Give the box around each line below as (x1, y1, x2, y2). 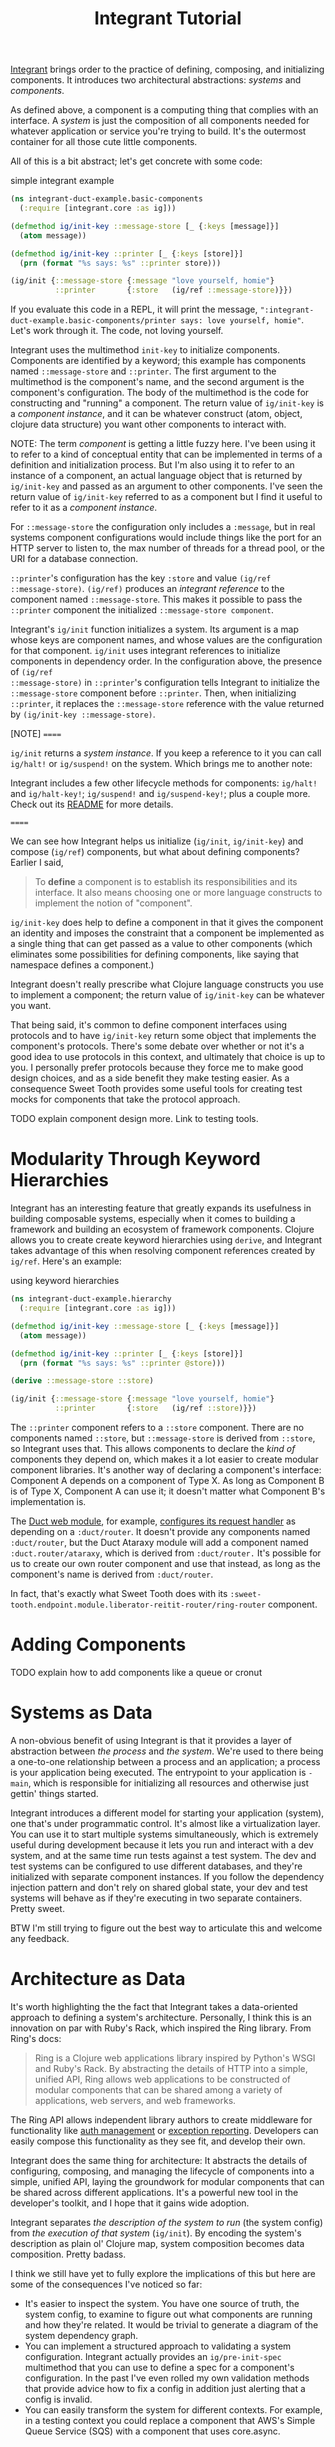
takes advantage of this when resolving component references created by (10, 1245, 316, 1257)
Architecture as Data (10, 1968, 186, 1991)
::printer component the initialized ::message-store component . (10, 604, 275, 616)
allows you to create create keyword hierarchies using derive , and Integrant (10, 1234, 323, 1246)
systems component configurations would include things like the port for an (10, 532, 322, 544)
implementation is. (10, 1496, 87, 1507)
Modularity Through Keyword (10, 1148, 261, 1171)
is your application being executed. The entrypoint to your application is (10, 1766, 307, 1778)
